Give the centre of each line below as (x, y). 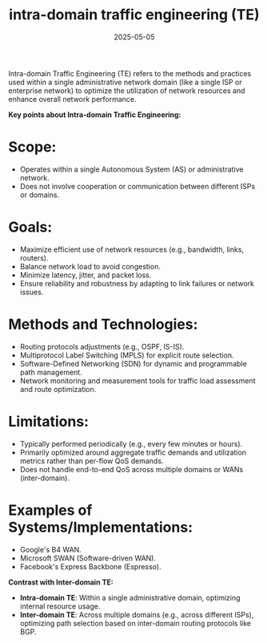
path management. (51, 372)
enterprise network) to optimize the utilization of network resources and (127, 91)
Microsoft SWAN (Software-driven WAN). (88, 558)
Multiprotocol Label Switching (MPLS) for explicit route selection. (127, 355)
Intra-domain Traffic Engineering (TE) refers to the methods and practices (130, 73)
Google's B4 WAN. (50, 549)
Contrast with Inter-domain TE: (61, 582)
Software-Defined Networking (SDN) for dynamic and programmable (133, 363)
